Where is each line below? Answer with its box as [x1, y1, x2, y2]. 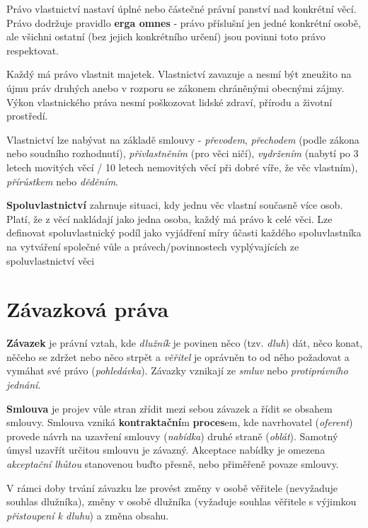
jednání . [6, 377, 41, 391]
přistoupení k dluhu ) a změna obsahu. [6, 507, 169, 522]
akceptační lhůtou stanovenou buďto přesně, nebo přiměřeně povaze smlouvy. [6, 456, 339, 471]
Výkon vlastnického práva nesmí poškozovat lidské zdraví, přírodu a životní [6, 94, 333, 109]
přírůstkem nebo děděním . [6, 173, 118, 188]
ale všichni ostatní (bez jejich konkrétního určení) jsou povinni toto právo [6, 29, 326, 44]
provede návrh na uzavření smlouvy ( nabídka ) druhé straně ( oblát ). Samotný [6, 428, 338, 443]
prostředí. [6, 108, 48, 123]
